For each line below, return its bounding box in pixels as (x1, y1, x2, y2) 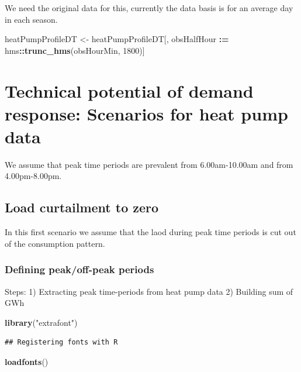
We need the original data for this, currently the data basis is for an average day (5, 2, 293, 13)
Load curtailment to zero (5, 198, 159, 216)
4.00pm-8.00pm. (5, 170, 62, 182)
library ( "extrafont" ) (5, 316, 78, 328)
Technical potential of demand (5, 78, 254, 102)
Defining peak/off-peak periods (5, 262, 154, 277)
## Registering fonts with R (5, 338, 118, 347)
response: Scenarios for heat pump (5, 101, 288, 125)
